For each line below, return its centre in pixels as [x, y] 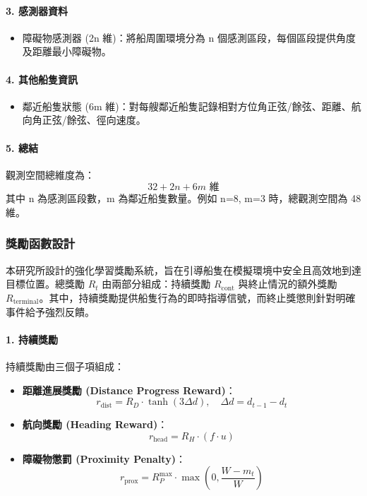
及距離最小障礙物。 [67, 51]
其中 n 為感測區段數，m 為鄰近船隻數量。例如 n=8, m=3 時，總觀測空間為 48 [183, 198]
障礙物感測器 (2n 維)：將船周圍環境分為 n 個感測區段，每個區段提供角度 [189, 37]
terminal [26, 302]
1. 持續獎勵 [32, 339]
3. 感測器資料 [37, 10]
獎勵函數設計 [41, 243]
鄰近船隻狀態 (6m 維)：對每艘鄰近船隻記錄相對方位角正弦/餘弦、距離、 [187, 106]
